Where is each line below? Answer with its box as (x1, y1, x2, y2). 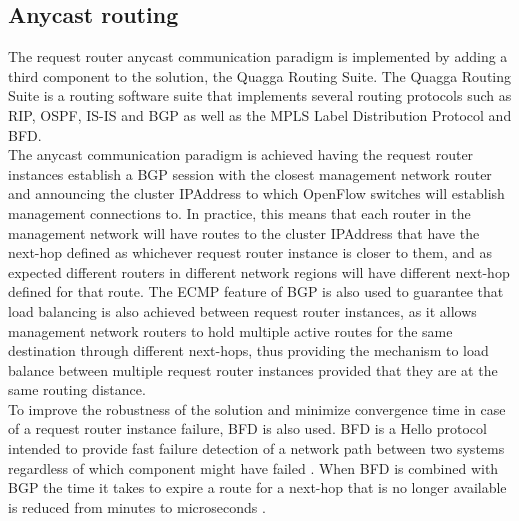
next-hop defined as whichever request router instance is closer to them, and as (8, 242, 493, 263)
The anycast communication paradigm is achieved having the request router (8, 144, 474, 165)
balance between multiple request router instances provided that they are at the (8, 359, 498, 380)
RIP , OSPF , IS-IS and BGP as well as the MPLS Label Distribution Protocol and (8, 104, 512, 125)
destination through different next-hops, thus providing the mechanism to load (8, 340, 489, 361)
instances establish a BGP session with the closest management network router (8, 163, 492, 184)
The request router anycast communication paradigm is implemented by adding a (8, 46, 508, 67)
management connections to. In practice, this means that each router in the (8, 202, 471, 223)
